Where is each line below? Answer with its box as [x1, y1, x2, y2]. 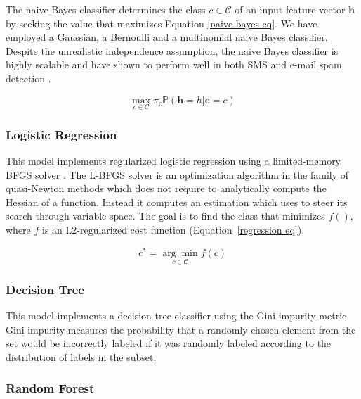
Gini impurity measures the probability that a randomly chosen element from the [6, 322, 356, 336]
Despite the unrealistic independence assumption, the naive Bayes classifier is [6, 43, 339, 58]
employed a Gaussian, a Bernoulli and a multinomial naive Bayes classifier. [6, 30, 328, 44]
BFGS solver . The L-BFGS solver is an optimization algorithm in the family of [6, 167, 349, 182]
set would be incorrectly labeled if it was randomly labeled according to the [6, 336, 332, 350]
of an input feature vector [235, 2, 346, 16]
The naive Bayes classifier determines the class [6, 2, 206, 16]
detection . [6, 70, 51, 85]
